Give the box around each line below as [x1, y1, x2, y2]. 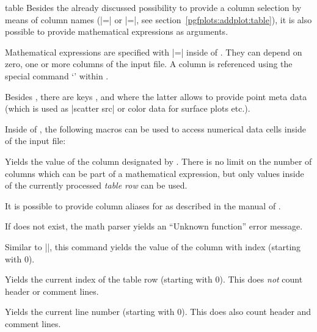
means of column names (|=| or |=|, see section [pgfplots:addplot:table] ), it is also [5, 13, 312, 26]
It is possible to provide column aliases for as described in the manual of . [5, 199, 281, 212]
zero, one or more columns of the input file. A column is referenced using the [5, 57, 293, 70]
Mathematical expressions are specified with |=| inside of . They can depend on [5, 45, 302, 58]
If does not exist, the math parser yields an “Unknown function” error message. [5, 220, 303, 233]
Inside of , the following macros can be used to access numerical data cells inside [5, 122, 306, 135]
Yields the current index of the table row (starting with [5, 273, 213, 286]
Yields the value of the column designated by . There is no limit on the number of [5, 154, 312, 167]
